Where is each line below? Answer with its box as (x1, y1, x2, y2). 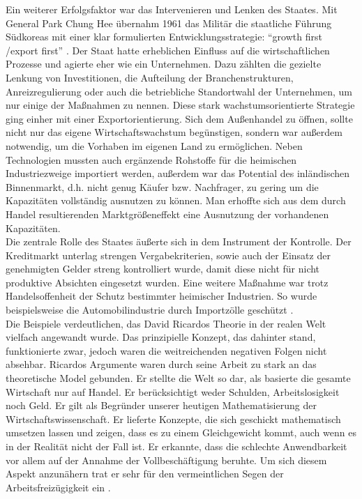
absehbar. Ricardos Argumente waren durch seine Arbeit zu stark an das (6, 357, 317, 371)
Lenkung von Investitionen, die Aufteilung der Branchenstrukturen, (6, 70, 294, 84)
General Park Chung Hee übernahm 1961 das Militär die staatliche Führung (6, 15, 332, 30)
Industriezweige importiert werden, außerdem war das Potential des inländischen (6, 166, 350, 181)
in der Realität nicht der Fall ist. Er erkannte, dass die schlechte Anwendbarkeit (6, 439, 347, 453)
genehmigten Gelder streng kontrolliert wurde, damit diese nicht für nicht (6, 261, 320, 276)
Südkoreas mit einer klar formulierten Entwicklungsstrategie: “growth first (6, 29, 322, 44)
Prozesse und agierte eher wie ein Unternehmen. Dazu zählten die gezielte (6, 56, 322, 71)
